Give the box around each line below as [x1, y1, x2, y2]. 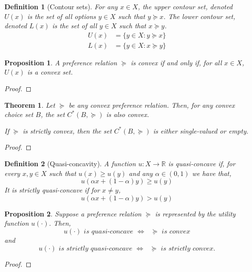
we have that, [192, 168, 232, 178]
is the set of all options [27, 11, 96, 21]
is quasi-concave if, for [168, 158, 235, 168]
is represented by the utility [155, 208, 236, 218]
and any [128, 168, 153, 178]
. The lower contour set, [163, 11, 235, 21]
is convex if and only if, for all [130, 57, 222, 67]
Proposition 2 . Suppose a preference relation [4, 208, 142, 218]
